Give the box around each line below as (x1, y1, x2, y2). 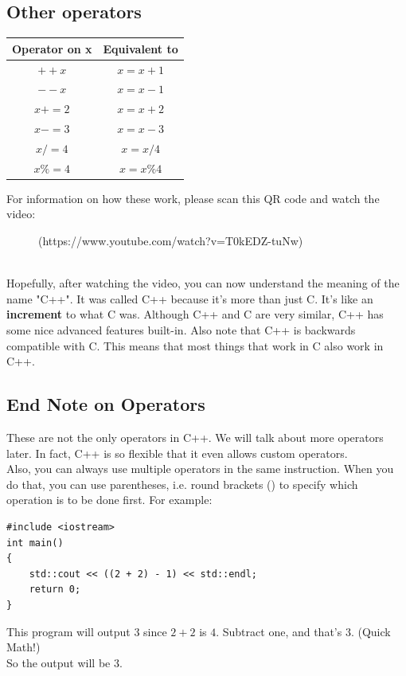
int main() (6, 537, 64, 549)
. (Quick (350, 623, 391, 639)
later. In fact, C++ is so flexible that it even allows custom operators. (6, 444, 348, 461)
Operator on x (12, 40, 92, 57)
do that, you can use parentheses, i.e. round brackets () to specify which (6, 475, 358, 492)
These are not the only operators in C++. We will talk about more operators (6, 429, 384, 445)
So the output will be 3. (6, 654, 123, 670)
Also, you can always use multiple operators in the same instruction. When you (6, 460, 394, 477)
